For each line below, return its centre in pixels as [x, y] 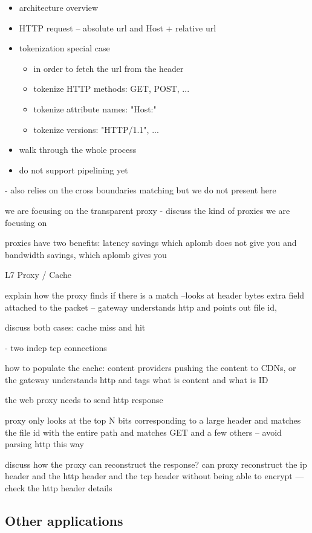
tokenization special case [64, 48]
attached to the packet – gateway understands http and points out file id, [141, 307]
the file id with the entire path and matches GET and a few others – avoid [143, 432]
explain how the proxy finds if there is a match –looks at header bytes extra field [155, 295]
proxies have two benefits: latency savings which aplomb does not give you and [151, 243]
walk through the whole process [78, 150]
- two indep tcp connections [56, 347]
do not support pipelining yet [73, 170]
